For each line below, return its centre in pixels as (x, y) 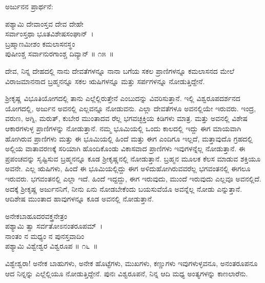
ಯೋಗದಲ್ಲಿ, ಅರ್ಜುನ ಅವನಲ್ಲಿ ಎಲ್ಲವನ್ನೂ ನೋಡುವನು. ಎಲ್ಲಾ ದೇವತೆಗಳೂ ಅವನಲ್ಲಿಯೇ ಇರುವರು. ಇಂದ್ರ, (131, 108)
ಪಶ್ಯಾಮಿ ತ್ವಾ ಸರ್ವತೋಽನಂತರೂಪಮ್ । (54, 226)
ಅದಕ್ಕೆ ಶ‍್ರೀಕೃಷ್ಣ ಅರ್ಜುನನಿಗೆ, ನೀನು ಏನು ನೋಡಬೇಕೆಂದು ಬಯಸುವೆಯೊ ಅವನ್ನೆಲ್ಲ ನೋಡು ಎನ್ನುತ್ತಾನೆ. (124, 188)
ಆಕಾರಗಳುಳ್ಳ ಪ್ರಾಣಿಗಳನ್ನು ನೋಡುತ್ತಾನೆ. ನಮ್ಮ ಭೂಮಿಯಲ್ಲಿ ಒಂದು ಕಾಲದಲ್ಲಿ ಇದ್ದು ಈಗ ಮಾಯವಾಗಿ (123, 128)
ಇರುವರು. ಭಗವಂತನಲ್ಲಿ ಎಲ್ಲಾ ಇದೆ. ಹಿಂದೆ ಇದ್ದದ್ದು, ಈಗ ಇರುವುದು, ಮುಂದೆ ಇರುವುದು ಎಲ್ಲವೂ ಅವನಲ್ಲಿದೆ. (133, 178)
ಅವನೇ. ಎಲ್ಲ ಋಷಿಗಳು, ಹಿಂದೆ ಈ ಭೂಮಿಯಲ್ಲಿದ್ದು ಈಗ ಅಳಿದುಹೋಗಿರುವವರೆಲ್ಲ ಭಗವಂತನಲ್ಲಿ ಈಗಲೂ (128, 168)
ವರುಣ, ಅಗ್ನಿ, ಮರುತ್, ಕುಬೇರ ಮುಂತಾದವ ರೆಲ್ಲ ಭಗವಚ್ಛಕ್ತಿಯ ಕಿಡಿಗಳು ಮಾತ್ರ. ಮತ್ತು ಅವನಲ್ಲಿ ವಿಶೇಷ (126, 118)
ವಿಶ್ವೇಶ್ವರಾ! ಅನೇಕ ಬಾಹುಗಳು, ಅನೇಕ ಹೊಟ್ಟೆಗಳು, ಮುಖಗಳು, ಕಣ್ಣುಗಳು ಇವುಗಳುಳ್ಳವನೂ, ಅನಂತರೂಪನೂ (131, 263)
